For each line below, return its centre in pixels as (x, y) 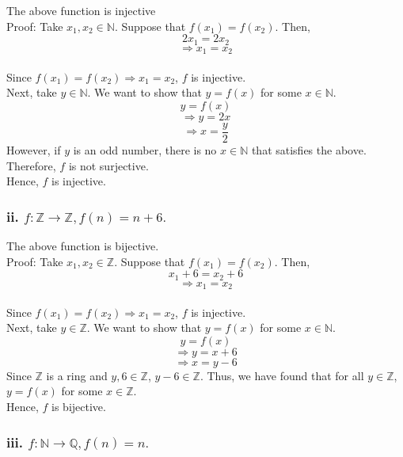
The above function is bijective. (83, 245)
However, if (34, 149)
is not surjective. (108, 165)
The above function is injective (81, 10)
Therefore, (31, 165)
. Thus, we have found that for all (282, 375)
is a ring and (77, 375)
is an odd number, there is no (145, 149)
